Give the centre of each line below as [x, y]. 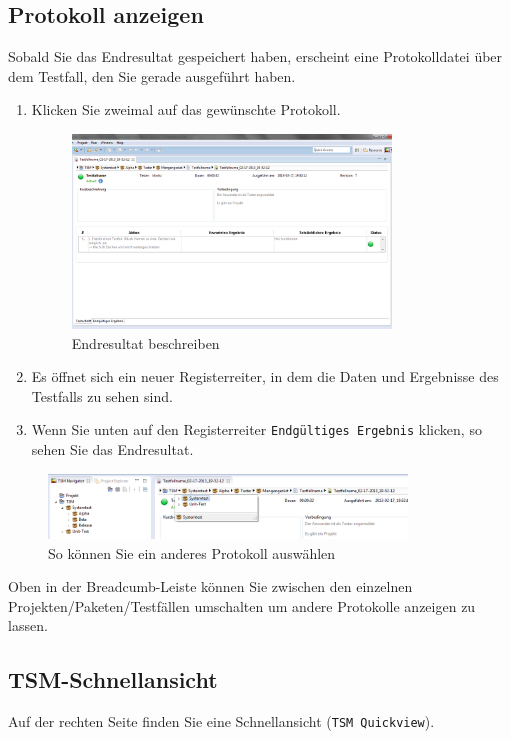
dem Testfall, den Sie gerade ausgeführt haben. [152, 75]
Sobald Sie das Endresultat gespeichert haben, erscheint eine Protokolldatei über [255, 56]
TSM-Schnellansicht [113, 679]
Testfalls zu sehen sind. [102, 395]
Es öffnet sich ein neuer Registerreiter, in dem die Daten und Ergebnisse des [265, 376]
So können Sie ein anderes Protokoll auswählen [192, 552]
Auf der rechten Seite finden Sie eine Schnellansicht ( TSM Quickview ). [221, 721]
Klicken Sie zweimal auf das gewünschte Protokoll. [186, 109]
